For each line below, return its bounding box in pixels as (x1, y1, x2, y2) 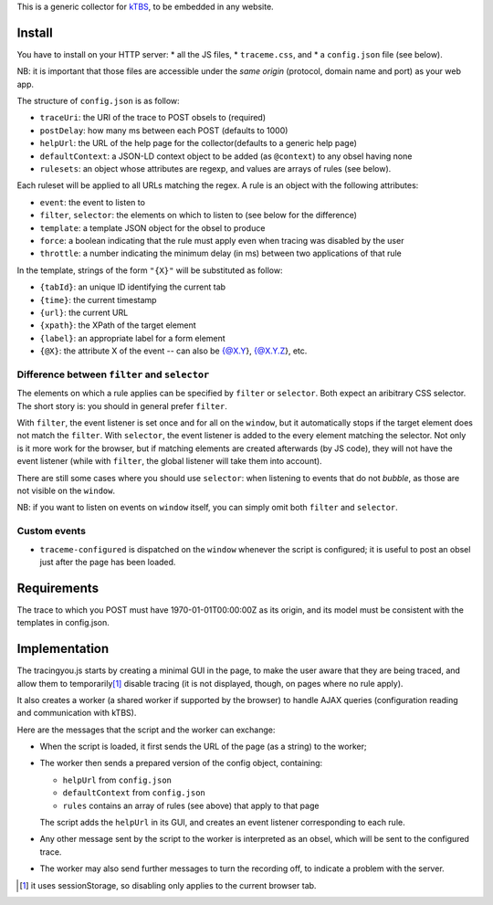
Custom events (16, 525, 87, 538)
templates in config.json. (16, 617, 110, 628)
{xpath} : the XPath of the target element (39, 320, 196, 331)
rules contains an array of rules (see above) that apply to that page (62, 800, 320, 811)
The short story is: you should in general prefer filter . (16, 400, 227, 411)
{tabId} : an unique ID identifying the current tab (39, 281, 226, 292)
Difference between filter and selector (16, 368, 210, 381)
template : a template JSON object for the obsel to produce (39, 222, 266, 233)
